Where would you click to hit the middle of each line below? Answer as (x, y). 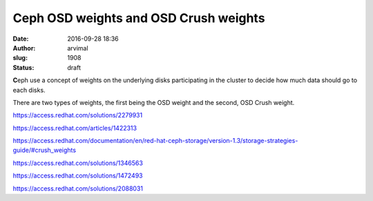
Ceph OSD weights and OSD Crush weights (139, 18)
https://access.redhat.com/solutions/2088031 (78, 188)
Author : (24, 48)
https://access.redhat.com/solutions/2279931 (78, 115)
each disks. (29, 90)
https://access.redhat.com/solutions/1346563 (78, 163)
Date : (21, 39)
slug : (20, 58)
